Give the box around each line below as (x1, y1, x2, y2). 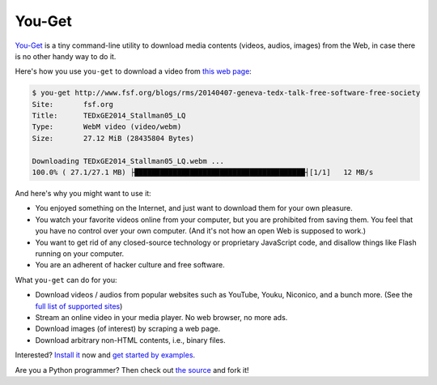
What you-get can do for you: (15, 275, 117, 284)
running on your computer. (35, 248, 125, 259)
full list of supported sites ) (35, 301, 123, 311)
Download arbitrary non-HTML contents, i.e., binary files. (35, 335, 226, 344)
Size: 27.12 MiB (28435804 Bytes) (32, 134, 194, 143)
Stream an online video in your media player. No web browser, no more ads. (35, 312, 288, 322)
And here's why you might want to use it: (15, 189, 151, 199)
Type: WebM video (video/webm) (32, 122, 182, 131)
